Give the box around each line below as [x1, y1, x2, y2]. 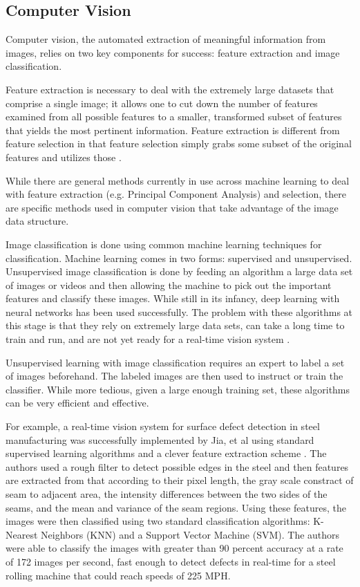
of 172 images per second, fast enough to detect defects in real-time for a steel [6, 554, 336, 568]
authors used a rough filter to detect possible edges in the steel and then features [6, 459, 349, 474]
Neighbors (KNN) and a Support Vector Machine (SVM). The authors [41, 527, 340, 541]
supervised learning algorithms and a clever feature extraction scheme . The [6, 446, 327, 460]
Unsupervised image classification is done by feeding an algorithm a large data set [6, 264, 353, 279]
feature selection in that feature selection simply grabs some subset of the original [6, 136, 352, 151]
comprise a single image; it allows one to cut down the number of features [6, 95, 318, 110]
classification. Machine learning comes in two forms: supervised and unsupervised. [6, 250, 352, 265]
